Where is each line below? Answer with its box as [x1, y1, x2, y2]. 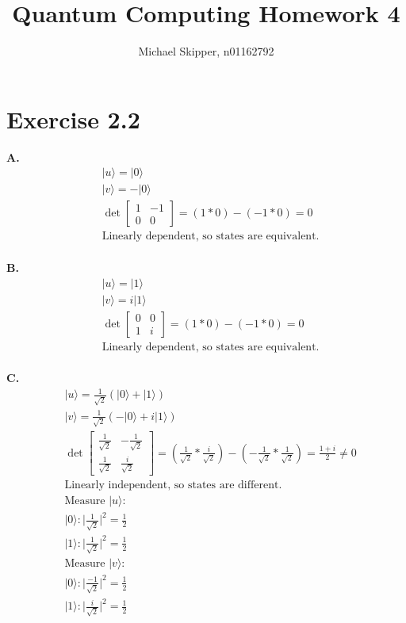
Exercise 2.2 [6, 102, 140, 135]
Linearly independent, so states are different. [64, 479, 282, 491]
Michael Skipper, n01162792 [138, 43, 274, 59]
